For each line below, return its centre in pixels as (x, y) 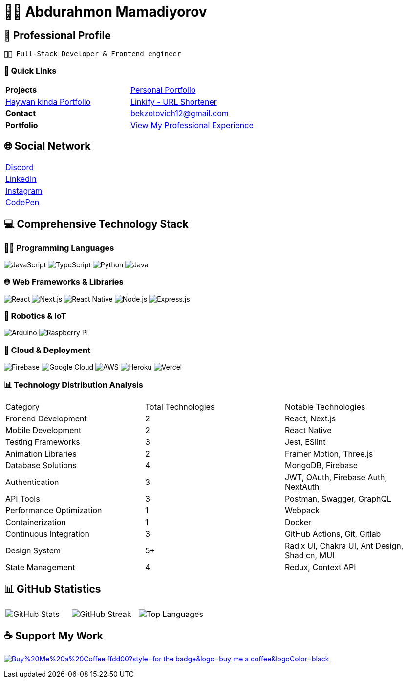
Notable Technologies (325, 407)
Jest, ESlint (305, 442)
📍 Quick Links (30, 71)
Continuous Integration (47, 534)
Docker (298, 522)
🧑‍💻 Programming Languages (59, 248)
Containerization (36, 522)
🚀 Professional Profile (57, 35)
